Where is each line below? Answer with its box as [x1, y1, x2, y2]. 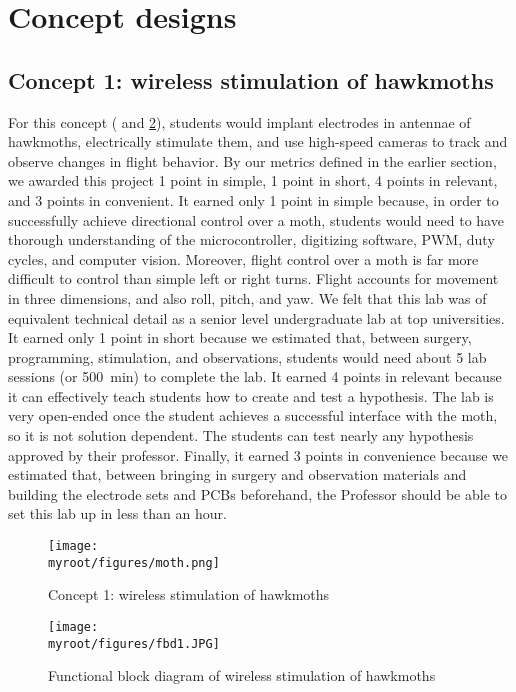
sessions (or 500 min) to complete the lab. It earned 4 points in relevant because [8, 366, 502, 387]
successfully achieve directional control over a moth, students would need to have [8, 209, 504, 230]
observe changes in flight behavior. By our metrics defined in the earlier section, [8, 150, 497, 171]
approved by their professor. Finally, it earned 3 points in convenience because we [8, 444, 509, 465]
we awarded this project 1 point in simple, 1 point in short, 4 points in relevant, [8, 170, 498, 191]
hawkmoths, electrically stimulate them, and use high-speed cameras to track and [8, 131, 508, 152]
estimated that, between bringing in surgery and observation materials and [8, 464, 467, 485]
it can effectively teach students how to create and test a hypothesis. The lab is [8, 385, 494, 406]
